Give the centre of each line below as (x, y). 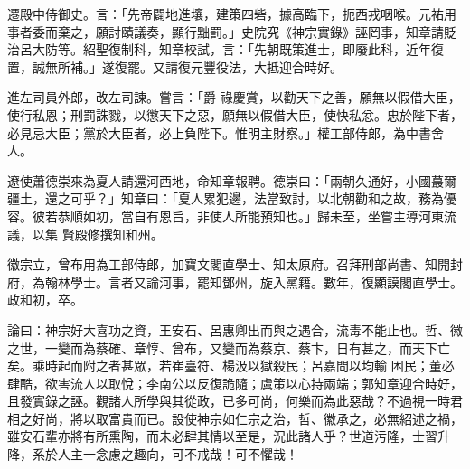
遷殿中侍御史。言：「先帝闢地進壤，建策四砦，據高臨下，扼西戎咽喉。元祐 (226, 14)
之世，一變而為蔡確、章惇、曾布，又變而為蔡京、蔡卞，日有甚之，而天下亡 (229, 347)
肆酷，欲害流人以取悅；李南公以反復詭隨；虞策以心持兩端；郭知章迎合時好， (235, 383)
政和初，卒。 (45, 300)
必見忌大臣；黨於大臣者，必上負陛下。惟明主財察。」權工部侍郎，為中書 (219, 132)
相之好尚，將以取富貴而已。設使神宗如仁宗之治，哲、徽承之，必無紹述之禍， (235, 418)
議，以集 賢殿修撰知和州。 (85, 234)
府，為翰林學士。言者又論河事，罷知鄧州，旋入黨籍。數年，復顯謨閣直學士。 (235, 281)
